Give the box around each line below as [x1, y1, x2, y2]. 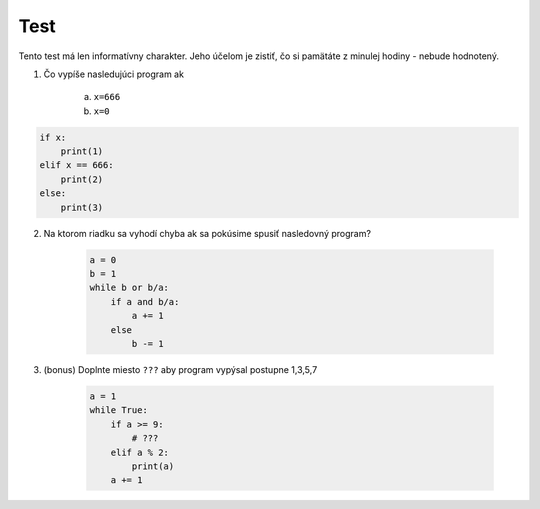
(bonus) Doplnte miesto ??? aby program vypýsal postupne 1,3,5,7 [43, 363, 318, 375]
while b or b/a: [89, 282, 170, 294]
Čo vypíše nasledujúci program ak [43, 68, 185, 80]
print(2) [60, 173, 104, 185]
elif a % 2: [110, 446, 170, 458]
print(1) [60, 146, 104, 157]
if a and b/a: [110, 296, 180, 307]
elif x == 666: [39, 160, 114, 171]
